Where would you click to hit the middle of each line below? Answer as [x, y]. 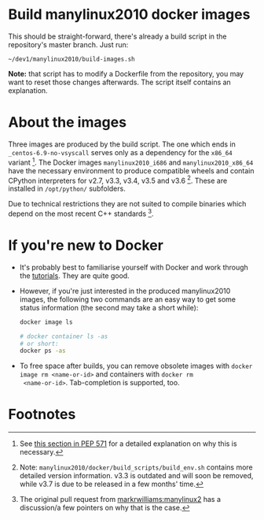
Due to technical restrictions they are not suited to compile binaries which [127, 204]
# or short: [39, 344]
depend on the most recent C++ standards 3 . [81, 213]
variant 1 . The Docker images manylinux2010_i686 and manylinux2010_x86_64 [131, 162]
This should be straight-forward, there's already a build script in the [117, 36]
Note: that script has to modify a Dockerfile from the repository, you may [126, 73]
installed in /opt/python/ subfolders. [67, 189]
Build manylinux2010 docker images [129, 15]
